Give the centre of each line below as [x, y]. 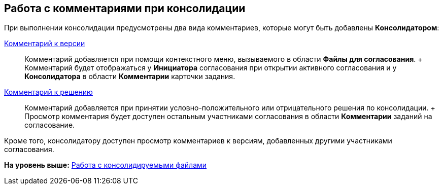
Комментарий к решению [48, 92]
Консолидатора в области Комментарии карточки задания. [130, 77]
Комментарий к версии [45, 44]
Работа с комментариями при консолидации [125, 8]
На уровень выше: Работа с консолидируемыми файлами [106, 165]
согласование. [50, 125]
